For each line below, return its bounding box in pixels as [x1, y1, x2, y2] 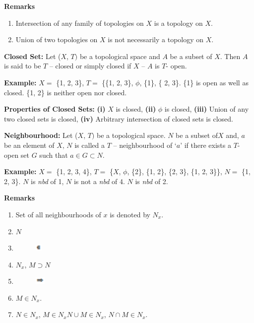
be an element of [4, 139, 55, 150]
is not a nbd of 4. [73, 176, 125, 186]
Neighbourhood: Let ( [4, 130, 78, 140]
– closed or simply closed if [49, 61, 131, 71]
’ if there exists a [180, 139, 231, 150]
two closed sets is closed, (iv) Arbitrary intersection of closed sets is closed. [4, 113, 233, 124]
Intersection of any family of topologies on [15, 17, 144, 28]
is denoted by [110, 209, 150, 219]
